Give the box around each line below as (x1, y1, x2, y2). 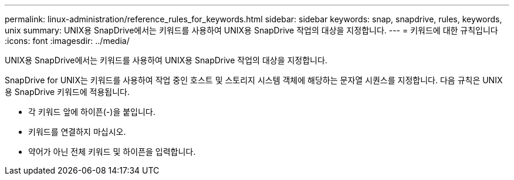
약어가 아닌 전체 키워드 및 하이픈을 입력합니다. (28, 147, 196, 157)
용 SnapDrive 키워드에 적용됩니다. (5, 87, 130, 97)
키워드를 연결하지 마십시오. (28, 127, 126, 137)
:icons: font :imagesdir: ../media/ (5, 36, 130, 46)
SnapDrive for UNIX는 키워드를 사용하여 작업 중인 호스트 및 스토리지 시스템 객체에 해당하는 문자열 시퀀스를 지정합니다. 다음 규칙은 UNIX (5, 75, 503, 85)
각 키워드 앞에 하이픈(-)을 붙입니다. (28, 107, 155, 117)
